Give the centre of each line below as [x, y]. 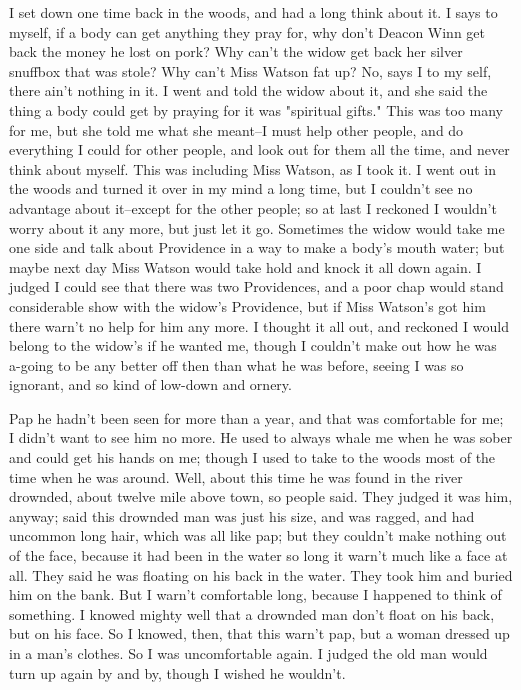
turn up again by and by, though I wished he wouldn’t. [177, 672]
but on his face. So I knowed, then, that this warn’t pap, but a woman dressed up [259, 633]
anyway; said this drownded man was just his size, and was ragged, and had [242, 515]
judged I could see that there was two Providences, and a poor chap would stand [256, 286]
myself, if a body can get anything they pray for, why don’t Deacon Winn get [247, 31]
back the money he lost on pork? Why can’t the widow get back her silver [236, 51]
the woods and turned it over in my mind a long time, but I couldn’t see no [241, 188]
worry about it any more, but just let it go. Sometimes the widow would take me [257, 227]
